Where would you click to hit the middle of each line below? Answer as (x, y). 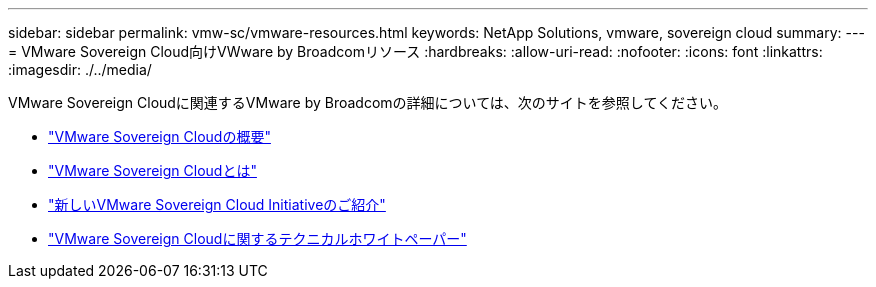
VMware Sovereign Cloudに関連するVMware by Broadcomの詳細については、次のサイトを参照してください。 (368, 102)
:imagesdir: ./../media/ (80, 69)
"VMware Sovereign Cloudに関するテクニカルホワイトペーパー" (257, 238)
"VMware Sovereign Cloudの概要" (159, 136)
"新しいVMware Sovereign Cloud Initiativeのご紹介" (217, 204)
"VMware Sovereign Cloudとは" (152, 170)
